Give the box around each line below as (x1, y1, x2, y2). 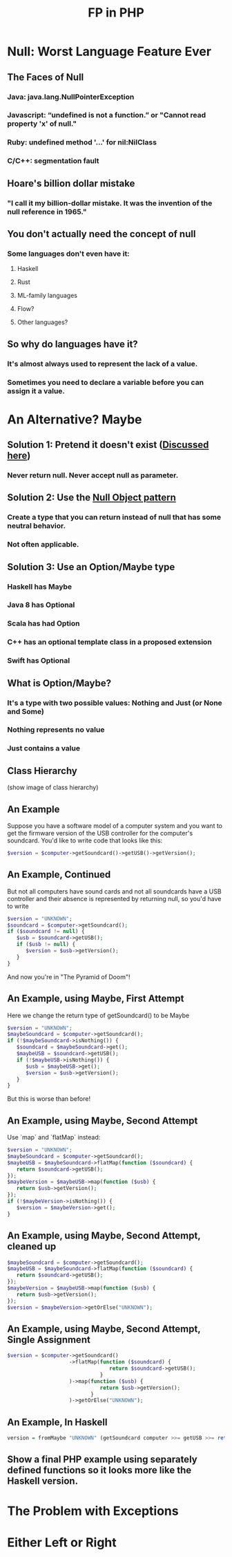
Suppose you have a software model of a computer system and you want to (7, 822, 223, 830)
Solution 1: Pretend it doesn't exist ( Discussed (7, 439, 209, 451)
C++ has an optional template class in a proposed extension (7, 637, 212, 647)
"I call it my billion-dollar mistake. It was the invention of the (7, 198, 213, 208)
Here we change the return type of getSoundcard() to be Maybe (7, 1011, 190, 1019)
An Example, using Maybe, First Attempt (7, 993, 184, 1005)
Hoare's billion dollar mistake (7, 178, 135, 189)
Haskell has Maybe (7, 582, 72, 592)
